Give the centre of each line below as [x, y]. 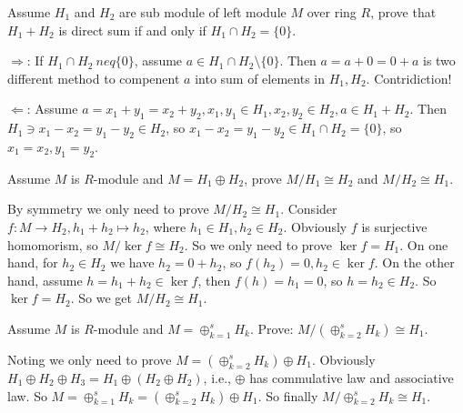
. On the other [414, 262]
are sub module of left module [203, 12]
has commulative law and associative [352, 377]
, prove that [403, 12]
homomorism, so [53, 244]
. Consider [309, 209]
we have [132, 262]
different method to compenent [94, 78]
